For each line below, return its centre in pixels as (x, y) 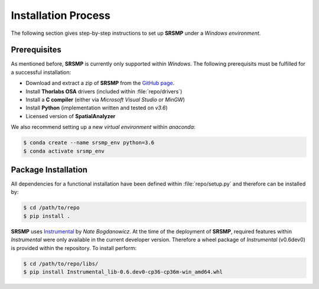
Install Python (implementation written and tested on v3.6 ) (97, 108)
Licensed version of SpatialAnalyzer (71, 116)
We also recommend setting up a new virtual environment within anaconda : (103, 127)
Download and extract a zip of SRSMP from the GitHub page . (100, 83)
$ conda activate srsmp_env (64, 151)
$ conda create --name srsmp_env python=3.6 (89, 143)
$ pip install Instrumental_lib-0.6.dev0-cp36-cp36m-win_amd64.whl (123, 272)
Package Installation (49, 169)
